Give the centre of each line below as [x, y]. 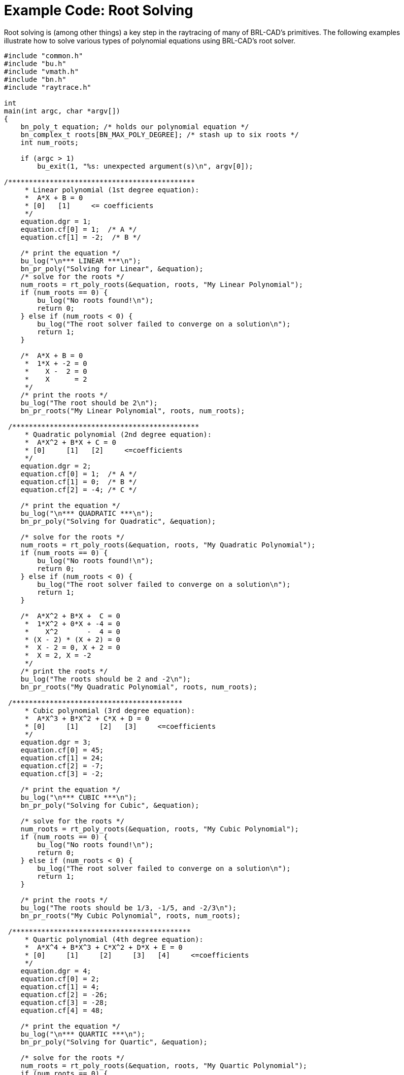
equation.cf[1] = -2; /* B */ [81, 237]
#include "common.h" [44, 55]
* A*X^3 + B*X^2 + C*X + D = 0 [87, 718]
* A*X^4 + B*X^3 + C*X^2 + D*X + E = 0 [104, 947]
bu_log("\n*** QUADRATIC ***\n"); [87, 513]
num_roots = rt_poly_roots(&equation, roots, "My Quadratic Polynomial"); [168, 545]
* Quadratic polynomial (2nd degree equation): [118, 434]
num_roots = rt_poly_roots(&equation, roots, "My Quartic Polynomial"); [164, 1065]
